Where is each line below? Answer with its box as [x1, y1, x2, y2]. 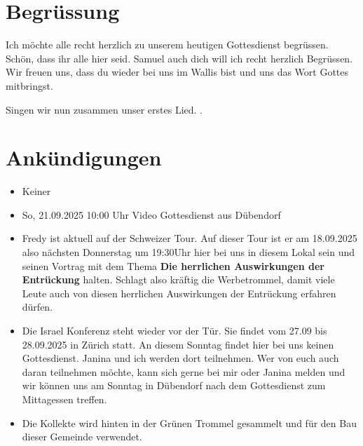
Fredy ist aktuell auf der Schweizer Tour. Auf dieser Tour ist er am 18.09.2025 [22, 231, 357, 245]
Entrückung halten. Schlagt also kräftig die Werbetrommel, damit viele [22, 272, 335, 287]
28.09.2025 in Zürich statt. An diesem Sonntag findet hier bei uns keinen [22, 337, 334, 351]
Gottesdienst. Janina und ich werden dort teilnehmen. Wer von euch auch [22, 351, 339, 365]
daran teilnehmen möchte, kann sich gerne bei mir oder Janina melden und [22, 364, 345, 379]
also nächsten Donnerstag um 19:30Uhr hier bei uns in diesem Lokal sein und [22, 245, 355, 259]
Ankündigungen [6, 143, 162, 172]
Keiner [22, 184, 51, 198]
